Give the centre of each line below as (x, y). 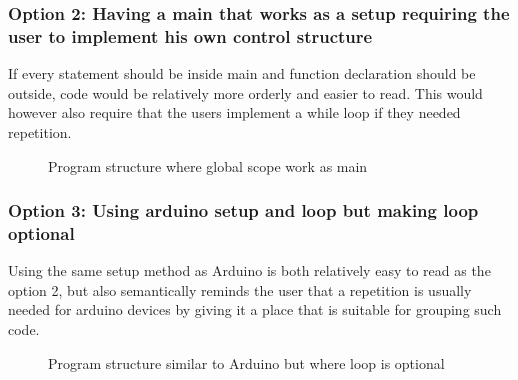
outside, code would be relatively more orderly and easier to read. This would (245, 92)
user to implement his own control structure (190, 35)
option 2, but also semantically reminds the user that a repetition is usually (240, 289)
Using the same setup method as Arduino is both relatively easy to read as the (249, 270)
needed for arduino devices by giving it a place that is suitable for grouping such (255, 309)
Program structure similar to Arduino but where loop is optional (246, 362)
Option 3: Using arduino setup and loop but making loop (243, 210)
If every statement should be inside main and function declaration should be (242, 73)
